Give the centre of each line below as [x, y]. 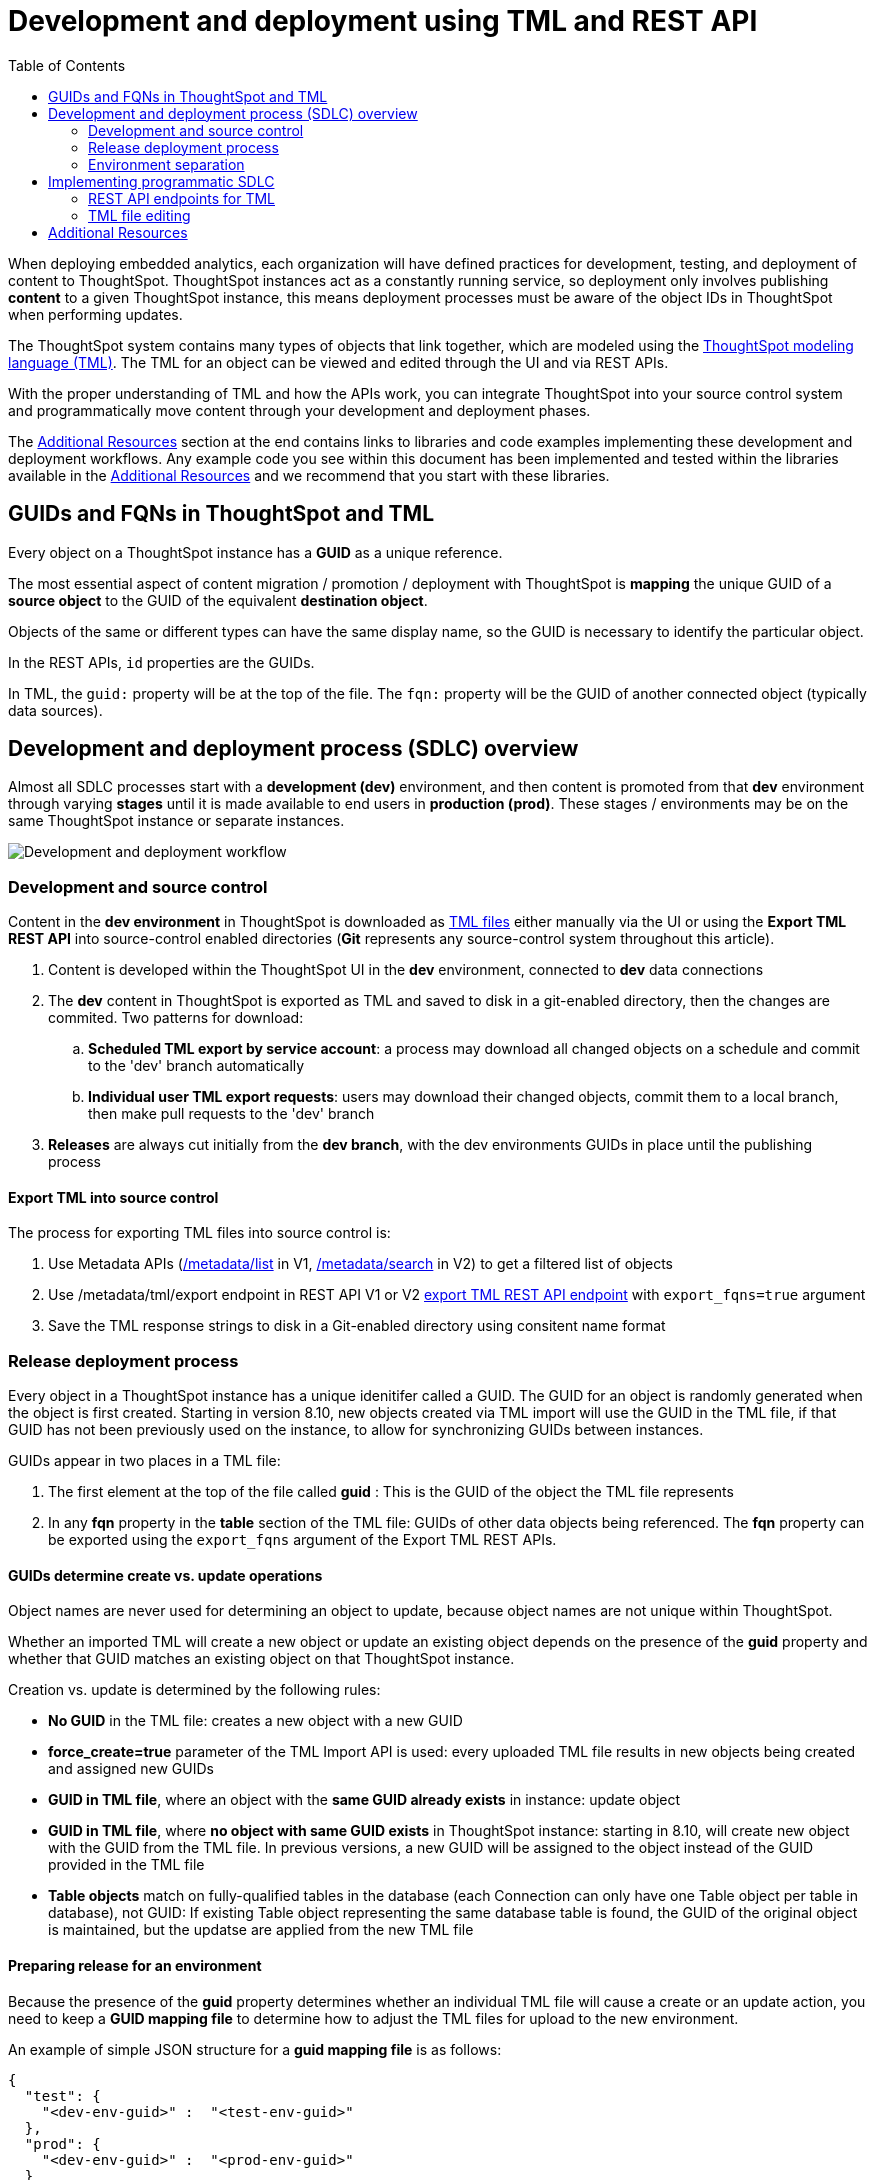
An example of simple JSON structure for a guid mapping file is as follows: [255, 2049]
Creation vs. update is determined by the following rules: [194, 1690]
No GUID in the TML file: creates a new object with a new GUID [255, 1721]
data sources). [55, 710]
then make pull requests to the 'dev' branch [231, 1114]
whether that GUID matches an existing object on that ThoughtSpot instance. [261, 1659]
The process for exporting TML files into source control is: [199, 1233]
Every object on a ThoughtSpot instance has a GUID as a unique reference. [255, 552]
